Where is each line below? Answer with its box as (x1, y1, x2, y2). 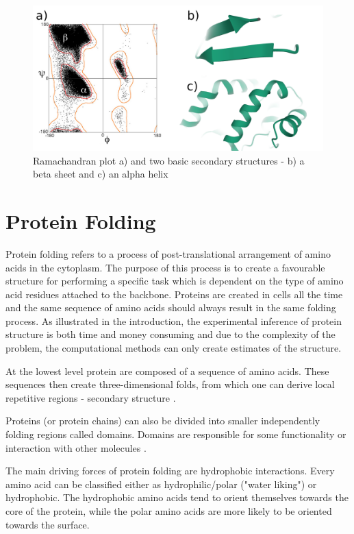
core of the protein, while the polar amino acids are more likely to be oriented (5, 504, 332, 518)
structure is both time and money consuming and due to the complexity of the (5, 327, 336, 341)
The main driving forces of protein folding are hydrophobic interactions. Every (5, 463, 335, 478)
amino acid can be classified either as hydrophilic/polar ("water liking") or (5, 476, 317, 491)
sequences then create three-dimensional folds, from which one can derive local (5, 377, 335, 391)
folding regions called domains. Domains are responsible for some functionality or (5, 427, 346, 441)
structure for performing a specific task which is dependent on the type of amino (5, 274, 344, 288)
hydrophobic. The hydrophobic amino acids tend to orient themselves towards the (5, 490, 349, 505)
